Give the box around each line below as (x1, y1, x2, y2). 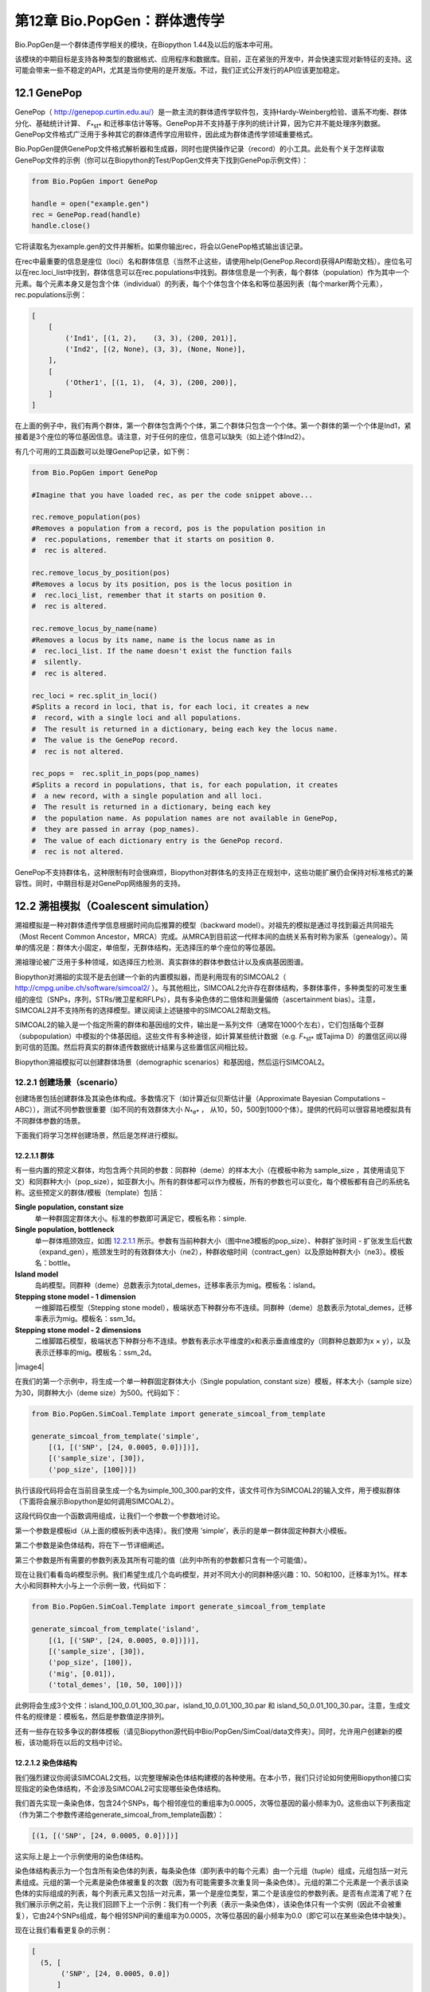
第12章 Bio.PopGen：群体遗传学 (14, 12, 225, 29)
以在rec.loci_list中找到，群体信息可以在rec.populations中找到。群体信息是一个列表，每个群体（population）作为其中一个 (14, 268, 410, 277)
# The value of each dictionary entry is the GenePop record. (31, 836, 284, 845)
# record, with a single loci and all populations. (31, 713, 242, 723)
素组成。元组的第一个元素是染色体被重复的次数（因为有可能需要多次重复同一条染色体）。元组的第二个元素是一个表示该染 (14, 1877, 409, 1887)
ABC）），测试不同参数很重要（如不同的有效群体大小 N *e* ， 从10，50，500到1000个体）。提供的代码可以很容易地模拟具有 (14, 1104, 412, 1116)
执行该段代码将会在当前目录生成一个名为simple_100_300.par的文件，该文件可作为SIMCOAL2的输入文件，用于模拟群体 (14, 1485, 401, 1495)
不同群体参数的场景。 (14, 1116, 85, 1125)
